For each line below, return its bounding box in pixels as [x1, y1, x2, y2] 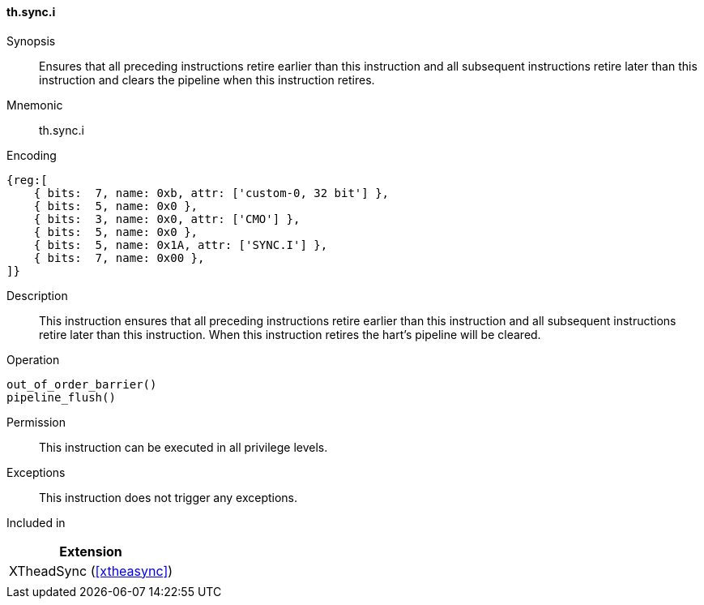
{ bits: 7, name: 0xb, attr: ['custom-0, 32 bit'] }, [33, 186, 390, 200]
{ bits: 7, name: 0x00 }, [33, 251, 205, 264]
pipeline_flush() [6, 390, 116, 404]
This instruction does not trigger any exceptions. [39, 490, 298, 504]
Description [6, 288, 68, 302]
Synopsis [6, 33, 56, 48]
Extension [59, 543, 122, 560]
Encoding [6, 148, 57, 162]
